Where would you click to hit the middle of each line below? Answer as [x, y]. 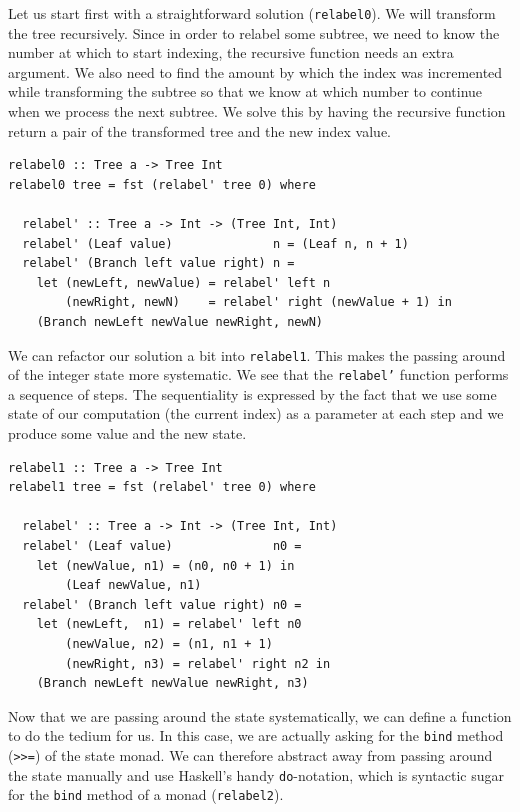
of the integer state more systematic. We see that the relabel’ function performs [258, 374]
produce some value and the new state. [127, 433]
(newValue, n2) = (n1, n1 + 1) [169, 644]
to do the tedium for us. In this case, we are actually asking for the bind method [256, 735]
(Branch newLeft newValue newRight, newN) [179, 321]
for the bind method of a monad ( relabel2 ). [146, 794]
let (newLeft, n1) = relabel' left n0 [169, 624]
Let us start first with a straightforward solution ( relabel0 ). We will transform [252, 13]
